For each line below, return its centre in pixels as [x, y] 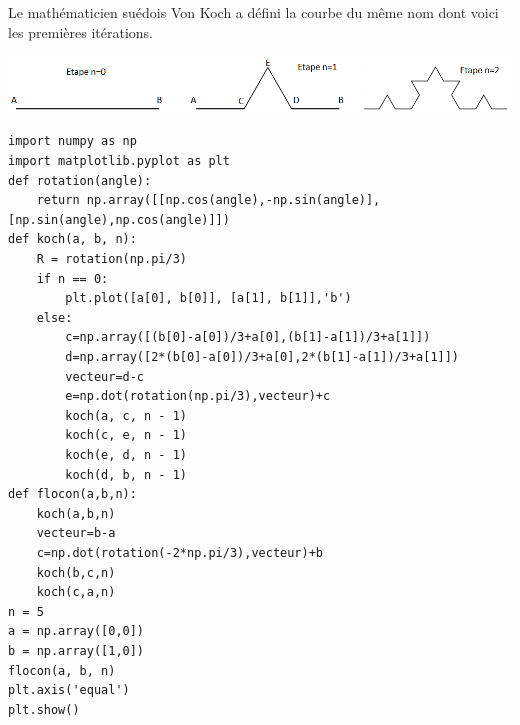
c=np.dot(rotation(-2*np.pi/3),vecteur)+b [179, 552]
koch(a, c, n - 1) [126, 415]
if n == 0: [72, 278]
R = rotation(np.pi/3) [111, 259]
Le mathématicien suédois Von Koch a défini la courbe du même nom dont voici [253, 12]
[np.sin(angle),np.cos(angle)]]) [119, 219]
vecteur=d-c [105, 376]
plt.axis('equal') [69, 690]
